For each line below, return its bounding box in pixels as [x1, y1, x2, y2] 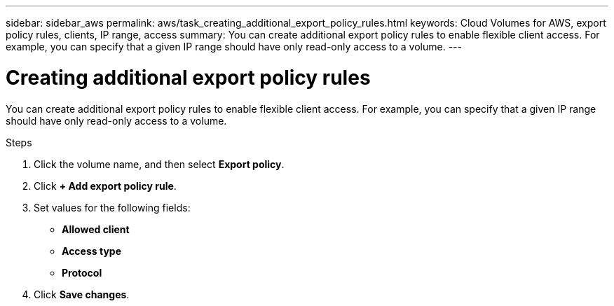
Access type [62, 244, 121, 257]
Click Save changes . [34, 288, 130, 300]
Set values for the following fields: [34, 201, 191, 214]
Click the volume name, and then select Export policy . [34, 158, 285, 170]
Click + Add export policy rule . [34, 179, 177, 192]
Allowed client [62, 223, 130, 235]
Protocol [62, 266, 102, 279]
